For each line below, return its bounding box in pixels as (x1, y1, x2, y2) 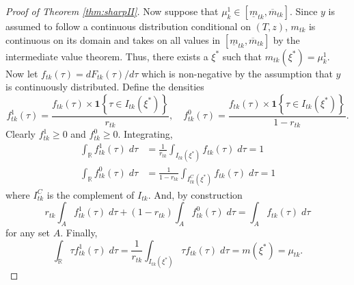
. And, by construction (148, 187, 243, 201)
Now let (5, 66, 38, 80)
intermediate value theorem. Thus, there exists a (5, 49, 208, 63)
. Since (289, 4, 318, 18)
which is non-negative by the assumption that (141, 66, 333, 80)
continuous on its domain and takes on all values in (5, 32, 221, 47)
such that (222, 49, 262, 63)
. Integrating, (118, 127, 173, 141)
